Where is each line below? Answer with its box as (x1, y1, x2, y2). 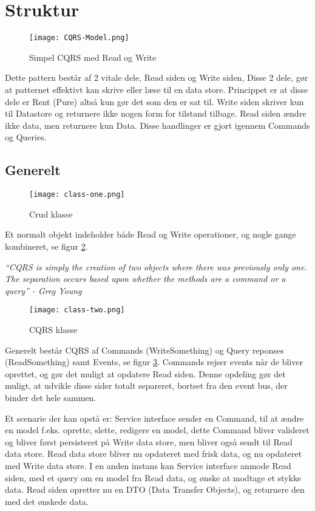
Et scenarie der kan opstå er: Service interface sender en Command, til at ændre (5, 411, 304, 424)
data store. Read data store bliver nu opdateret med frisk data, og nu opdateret (5, 447, 302, 460)
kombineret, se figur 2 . (5, 239, 88, 252)
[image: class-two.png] (29, 306, 125, 315)
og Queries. (5, 131, 47, 143)
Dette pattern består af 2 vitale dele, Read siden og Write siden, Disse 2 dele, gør (5, 71, 308, 84)
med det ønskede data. (5, 495, 89, 507)
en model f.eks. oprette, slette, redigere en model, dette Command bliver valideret (5, 424, 310, 436)
